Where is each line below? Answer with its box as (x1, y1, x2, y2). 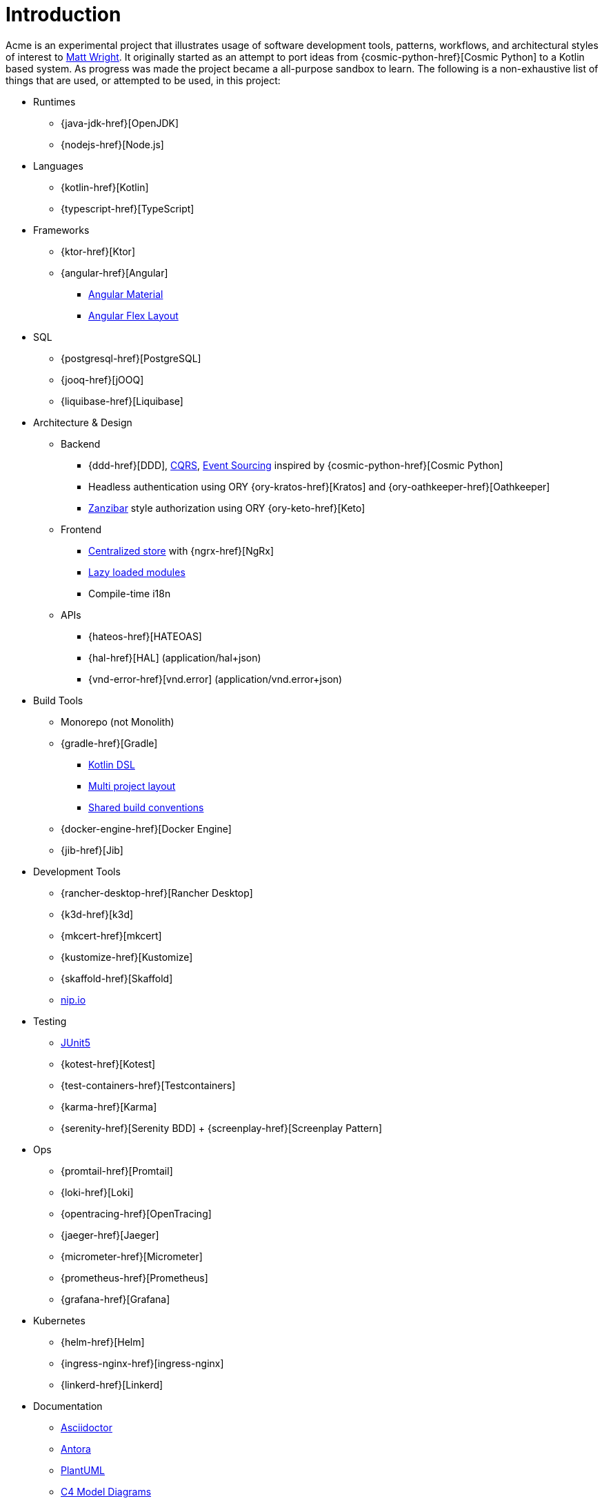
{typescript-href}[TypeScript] (61, 202, 194, 215)
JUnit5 (61, 1036, 90, 1048)
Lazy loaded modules (88, 566, 185, 578)
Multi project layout (88, 779, 176, 792)
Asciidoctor (61, 1421, 112, 1433)
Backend (61, 437, 101, 450)
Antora (61, 1442, 91, 1455)
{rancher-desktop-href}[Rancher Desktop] (61, 886, 253, 899)
